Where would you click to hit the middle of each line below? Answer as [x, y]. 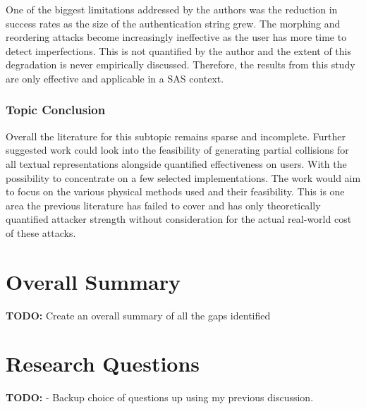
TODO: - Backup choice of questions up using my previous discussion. [160, 397]
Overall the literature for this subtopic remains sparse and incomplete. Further [176, 136]
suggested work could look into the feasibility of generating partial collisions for [177, 150]
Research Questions [103, 364]
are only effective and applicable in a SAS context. [115, 78]
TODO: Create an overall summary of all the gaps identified [138, 315]
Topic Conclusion [56, 110]
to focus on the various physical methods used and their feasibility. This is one [175, 191]
